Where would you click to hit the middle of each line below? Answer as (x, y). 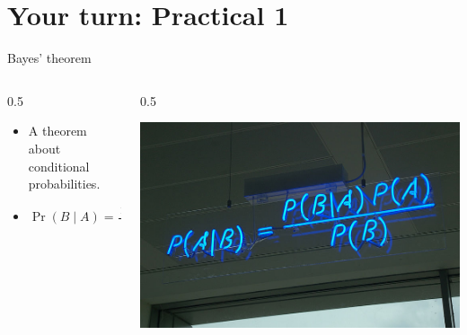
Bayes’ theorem (49, 58)
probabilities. (64, 184)
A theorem (57, 131)
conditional (59, 166)
